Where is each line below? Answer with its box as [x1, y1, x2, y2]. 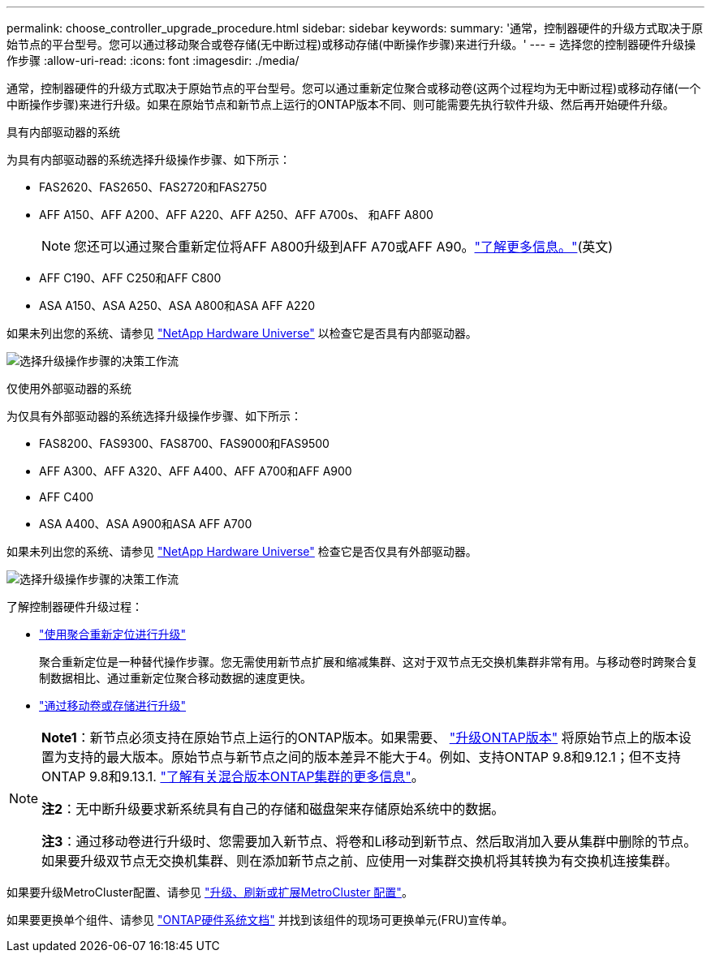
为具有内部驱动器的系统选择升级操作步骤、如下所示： [6, 153, 291, 166]
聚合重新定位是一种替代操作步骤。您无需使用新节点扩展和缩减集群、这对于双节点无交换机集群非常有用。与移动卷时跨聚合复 [39, 655, 698, 669]
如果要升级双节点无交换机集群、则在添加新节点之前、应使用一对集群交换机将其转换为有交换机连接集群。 [41, 853, 679, 869]
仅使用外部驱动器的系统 [6, 381, 131, 395]
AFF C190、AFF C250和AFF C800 [39, 271, 222, 285]
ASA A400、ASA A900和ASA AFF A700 [39, 517, 252, 531]
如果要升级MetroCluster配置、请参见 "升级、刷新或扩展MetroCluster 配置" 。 [6, 885, 413, 899]
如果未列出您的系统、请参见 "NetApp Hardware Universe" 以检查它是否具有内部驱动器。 [6, 326, 477, 340]
